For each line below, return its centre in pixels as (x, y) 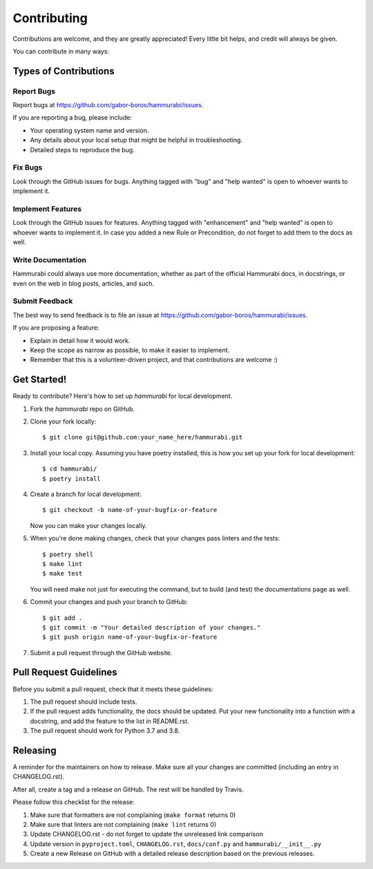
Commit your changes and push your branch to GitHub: (109, 602)
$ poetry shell (68, 554)
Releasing (35, 750)
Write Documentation (49, 259)
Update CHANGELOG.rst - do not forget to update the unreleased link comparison (147, 834)
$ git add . (63, 618)
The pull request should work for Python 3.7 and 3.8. (105, 731)
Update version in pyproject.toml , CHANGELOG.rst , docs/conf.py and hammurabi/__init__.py (176, 843)
